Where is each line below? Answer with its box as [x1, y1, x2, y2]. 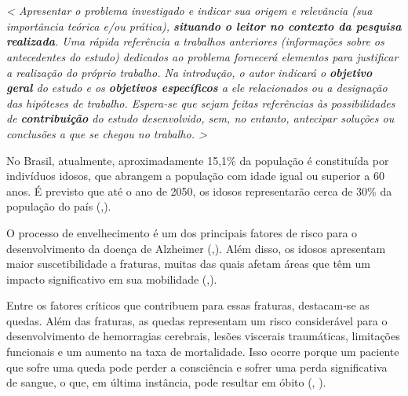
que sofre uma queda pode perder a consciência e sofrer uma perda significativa [6, 358, 388, 375]
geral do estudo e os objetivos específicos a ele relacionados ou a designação [6, 79, 388, 96]
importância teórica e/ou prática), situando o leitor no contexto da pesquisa [6, 17, 402, 34]
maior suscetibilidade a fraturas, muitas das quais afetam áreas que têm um [6, 255, 370, 272]
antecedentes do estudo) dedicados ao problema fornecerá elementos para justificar [6, 48, 399, 64]
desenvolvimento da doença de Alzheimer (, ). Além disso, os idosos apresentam [6, 240, 386, 256]
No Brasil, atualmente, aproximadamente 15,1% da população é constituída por [6, 152, 389, 168]
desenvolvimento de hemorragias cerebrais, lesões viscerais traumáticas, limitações [6, 328, 400, 344]
